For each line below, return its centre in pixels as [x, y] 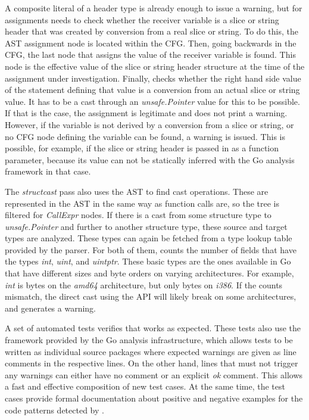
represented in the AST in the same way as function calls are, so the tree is [142, 203]
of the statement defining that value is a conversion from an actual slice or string [152, 90]
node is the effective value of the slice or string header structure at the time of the [155, 66]
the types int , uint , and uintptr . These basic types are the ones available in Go [148, 261]
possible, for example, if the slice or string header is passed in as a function [142, 148]
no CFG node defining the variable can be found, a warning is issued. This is [145, 136]
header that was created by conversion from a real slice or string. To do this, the [152, 31]
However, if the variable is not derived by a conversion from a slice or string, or [149, 124]
